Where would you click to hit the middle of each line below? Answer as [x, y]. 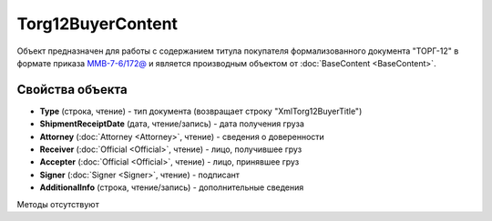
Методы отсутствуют [58, 204]
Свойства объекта [72, 90]
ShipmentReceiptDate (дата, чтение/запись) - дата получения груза [172, 124]
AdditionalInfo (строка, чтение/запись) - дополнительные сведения [172, 187]
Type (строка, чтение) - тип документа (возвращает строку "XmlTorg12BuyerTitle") [201, 111]
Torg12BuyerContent [97, 24]
